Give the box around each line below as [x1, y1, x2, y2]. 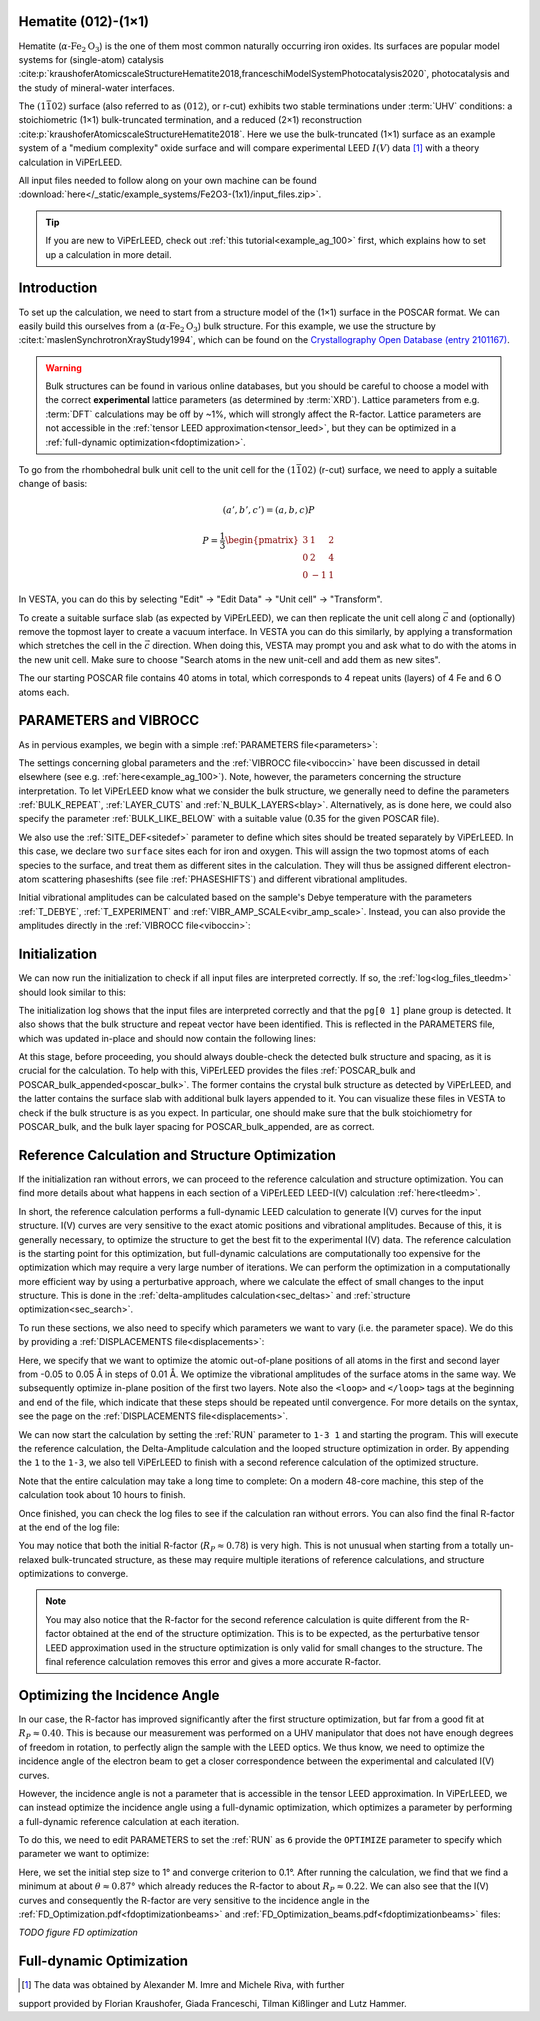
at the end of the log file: [18, 1521, 120, 1533]
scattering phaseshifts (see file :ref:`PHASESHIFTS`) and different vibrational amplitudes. [41, 873, 408, 885]
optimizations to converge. [18, 1568, 129, 1580]
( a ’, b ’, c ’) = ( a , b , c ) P [222, 504, 315, 515]
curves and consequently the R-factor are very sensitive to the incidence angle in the [18, 1894, 370, 1906]
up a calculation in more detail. [45, 248, 172, 260]
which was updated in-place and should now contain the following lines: [18, 1032, 317, 1044]
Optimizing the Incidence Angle [18, 1686, 220, 1704]
